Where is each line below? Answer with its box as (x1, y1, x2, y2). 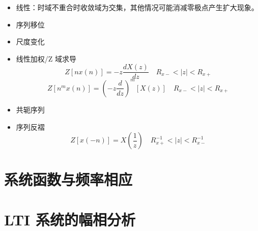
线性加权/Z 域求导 (16, 53, 77, 64)
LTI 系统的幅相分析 (4, 209, 136, 229)
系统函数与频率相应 (4, 169, 133, 190)
